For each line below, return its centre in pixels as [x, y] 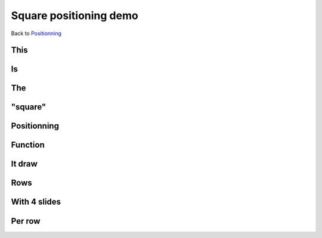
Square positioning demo [75, 15]
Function [28, 145]
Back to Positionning [36, 33]
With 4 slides [36, 202]
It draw [24, 164]
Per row [26, 221]
